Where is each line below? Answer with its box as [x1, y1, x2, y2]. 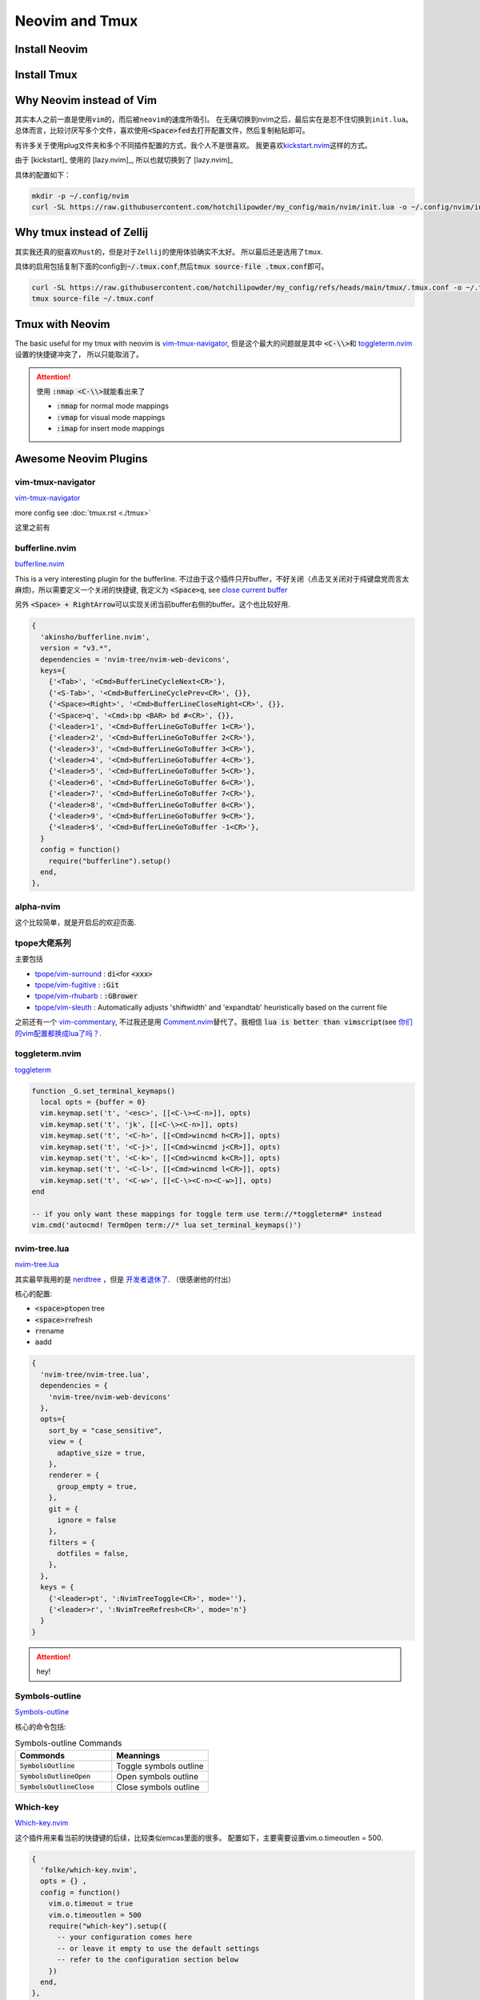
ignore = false [57, 1515, 117, 1524]
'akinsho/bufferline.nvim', [40, 632, 150, 642]
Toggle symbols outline [116, 1760, 204, 1771]
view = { [48, 1437, 83, 1446]
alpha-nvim [14, 901, 61, 912]
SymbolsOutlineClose [19, 1782, 95, 1791]
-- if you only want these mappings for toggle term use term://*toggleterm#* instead [31, 1210, 382, 1218]
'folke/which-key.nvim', [40, 1866, 138, 1875]
